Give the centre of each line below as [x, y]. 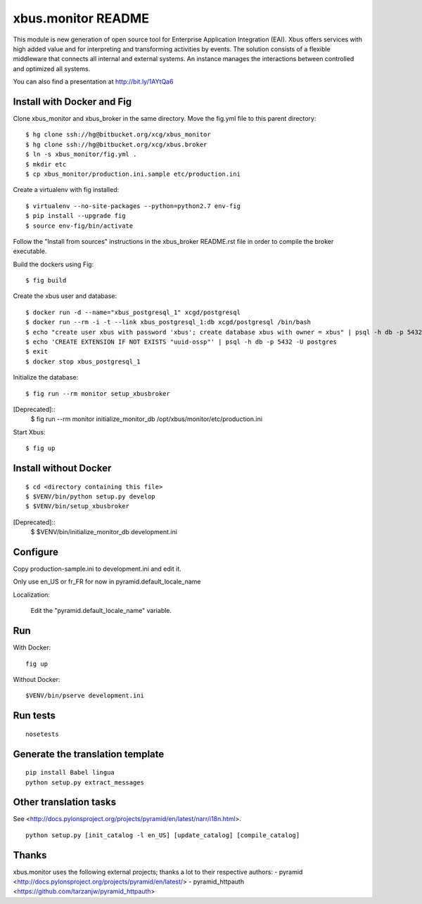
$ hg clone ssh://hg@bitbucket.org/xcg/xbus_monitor [118, 135]
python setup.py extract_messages [85, 782]
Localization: [32, 595]
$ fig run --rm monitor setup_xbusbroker [98, 393]
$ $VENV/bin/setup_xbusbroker [78, 506]
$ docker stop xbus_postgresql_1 [83, 361]
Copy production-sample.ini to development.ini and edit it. [97, 569]
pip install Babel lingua [70, 773]
